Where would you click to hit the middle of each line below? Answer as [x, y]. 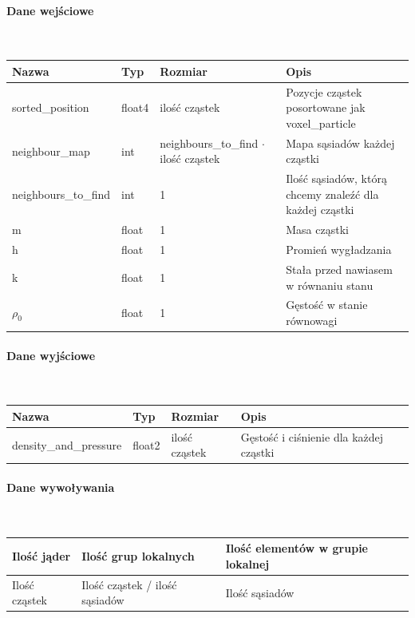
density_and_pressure [67, 444]
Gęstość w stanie [327, 305]
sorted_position [51, 107]
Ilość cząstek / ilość [129, 584]
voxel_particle [321, 123]
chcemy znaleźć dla [332, 194]
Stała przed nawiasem [339, 269]
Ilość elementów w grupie [296, 548]
